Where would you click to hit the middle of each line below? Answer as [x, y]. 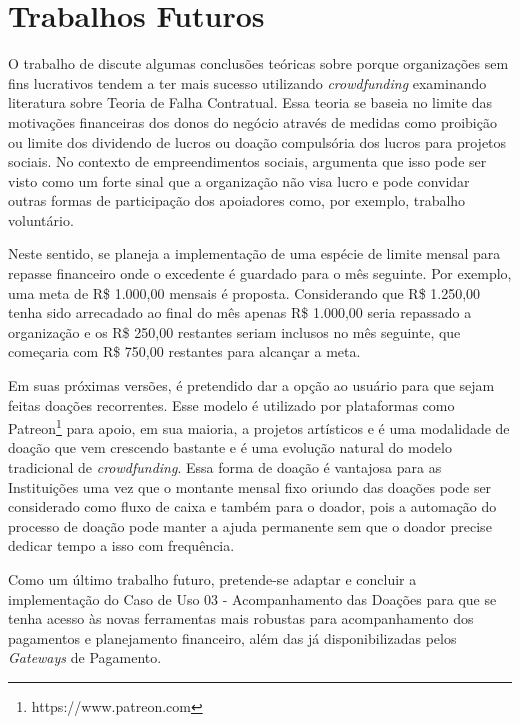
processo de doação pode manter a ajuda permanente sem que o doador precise [250, 525]
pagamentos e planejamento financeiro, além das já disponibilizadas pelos [232, 637]
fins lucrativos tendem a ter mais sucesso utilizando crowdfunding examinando [247, 82]
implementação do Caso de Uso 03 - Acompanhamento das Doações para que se [252, 598]
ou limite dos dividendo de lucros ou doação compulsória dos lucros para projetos [257, 141]
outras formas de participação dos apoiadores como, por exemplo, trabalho [237, 200]
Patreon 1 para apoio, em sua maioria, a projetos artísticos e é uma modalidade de [259, 426]
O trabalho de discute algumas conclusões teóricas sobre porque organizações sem [258, 63]
